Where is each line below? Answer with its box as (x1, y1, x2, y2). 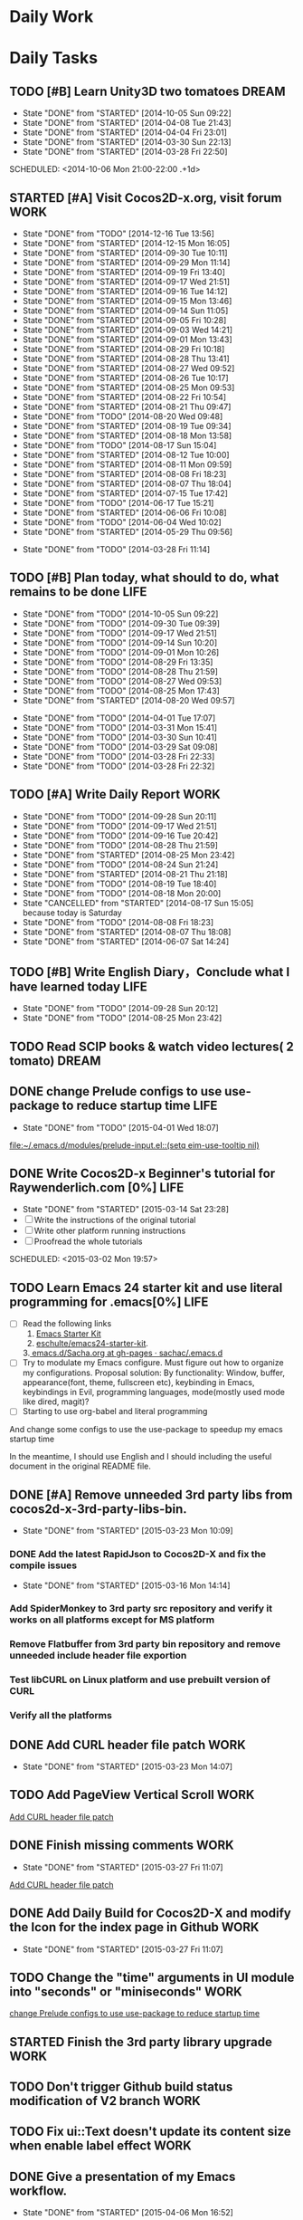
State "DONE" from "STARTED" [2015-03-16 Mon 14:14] (22, 1580, 231, 1591)
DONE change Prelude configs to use (9, 1084, 223, 1099)
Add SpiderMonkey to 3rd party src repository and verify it (9, 1603, 273, 1615)
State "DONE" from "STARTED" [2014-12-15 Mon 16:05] (22, 238, 231, 248)
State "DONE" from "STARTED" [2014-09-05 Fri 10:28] (22, 315, 227, 325)
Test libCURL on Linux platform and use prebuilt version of (9, 1673, 271, 1686)
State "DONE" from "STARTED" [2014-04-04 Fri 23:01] (22, 127, 228, 138)
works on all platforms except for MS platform (9, 1613, 215, 1626)
